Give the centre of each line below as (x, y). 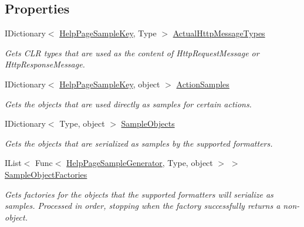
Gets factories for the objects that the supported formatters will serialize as (139, 194)
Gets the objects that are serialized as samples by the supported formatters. (139, 143)
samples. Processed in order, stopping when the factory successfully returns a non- (152, 206)
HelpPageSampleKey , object (110, 84)
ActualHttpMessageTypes (219, 33)
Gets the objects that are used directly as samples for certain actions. (128, 104)
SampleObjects (148, 123)
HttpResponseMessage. (45, 64)
